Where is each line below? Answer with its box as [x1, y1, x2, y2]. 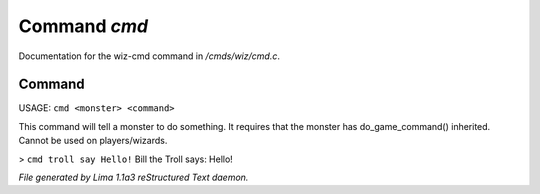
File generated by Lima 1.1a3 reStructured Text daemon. [18, 171, 249, 184]
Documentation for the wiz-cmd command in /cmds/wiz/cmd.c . [18, 50, 280, 62]
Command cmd [18, 15, 149, 37]
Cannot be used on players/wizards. [18, 135, 168, 147]
